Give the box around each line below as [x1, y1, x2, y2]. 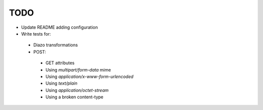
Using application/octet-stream [45, 87, 109, 93]
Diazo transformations [33, 42, 78, 48]
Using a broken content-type [45, 94, 104, 100]
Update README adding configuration [21, 24, 98, 30]
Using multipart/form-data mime [45, 67, 112, 73]
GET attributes [45, 60, 75, 66]
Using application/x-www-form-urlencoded [45, 73, 134, 79]
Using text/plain [45, 80, 77, 86]
